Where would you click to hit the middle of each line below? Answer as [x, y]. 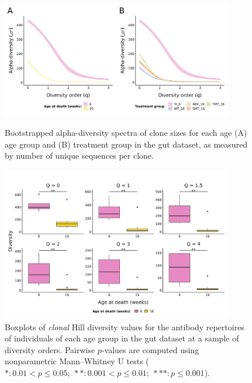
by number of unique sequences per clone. [79, 155]
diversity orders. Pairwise [50, 349]
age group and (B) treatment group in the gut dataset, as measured [126, 144]
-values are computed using [150, 349]
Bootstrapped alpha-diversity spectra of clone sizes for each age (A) [126, 133]
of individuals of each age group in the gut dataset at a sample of [122, 338]
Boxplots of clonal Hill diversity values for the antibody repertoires [125, 326]
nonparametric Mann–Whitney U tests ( [77, 361]
